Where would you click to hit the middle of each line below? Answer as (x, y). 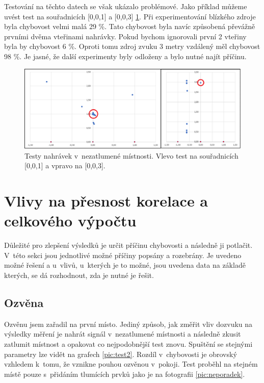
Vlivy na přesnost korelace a (106, 201)
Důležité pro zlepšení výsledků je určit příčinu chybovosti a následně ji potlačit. (128, 245)
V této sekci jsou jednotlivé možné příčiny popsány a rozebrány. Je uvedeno (123, 255)
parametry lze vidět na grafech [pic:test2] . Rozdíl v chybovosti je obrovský (121, 354)
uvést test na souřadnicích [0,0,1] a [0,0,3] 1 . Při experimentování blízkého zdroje (130, 16)
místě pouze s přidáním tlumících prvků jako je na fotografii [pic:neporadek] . (125, 374)
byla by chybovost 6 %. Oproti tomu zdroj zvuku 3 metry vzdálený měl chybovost (132, 46)
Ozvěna (24, 302)
